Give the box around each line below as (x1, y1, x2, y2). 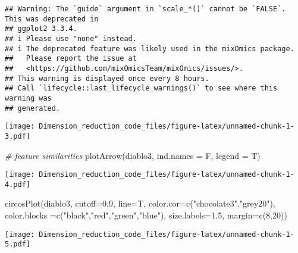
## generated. (5, 104, 61, 113)
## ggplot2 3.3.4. (5, 24, 77, 33)
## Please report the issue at (5, 54, 137, 63)
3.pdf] (5, 132, 30, 140)
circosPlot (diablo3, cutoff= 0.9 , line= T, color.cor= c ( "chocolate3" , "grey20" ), (5, 197, 275, 210)
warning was (5, 93, 52, 102)
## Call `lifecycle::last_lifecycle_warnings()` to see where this (5, 84, 278, 93)
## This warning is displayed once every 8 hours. (5, 74, 209, 83)
